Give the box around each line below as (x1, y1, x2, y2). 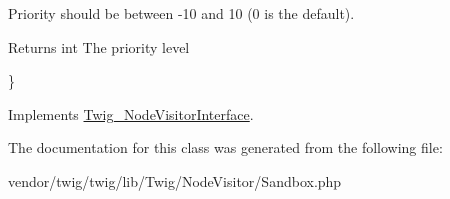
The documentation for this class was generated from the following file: (8, 137, 443, 158)
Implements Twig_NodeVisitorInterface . (8, 103, 254, 124)
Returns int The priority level (8, 36, 190, 57)
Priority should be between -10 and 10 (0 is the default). (8, 3, 355, 23)
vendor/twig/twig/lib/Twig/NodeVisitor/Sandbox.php (8, 170, 342, 191)
